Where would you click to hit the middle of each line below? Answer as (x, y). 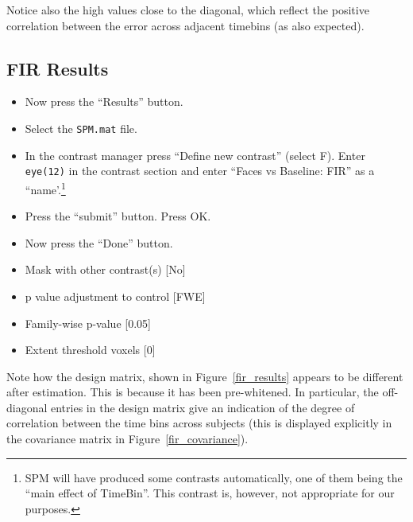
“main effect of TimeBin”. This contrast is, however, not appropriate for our (210, 493)
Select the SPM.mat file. (81, 128)
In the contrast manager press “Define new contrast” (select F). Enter (195, 155)
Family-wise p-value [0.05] (88, 323)
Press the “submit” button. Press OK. (118, 216)
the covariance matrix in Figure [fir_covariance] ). (127, 439)
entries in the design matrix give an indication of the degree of (203, 407)
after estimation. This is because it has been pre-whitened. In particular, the (193, 392)
